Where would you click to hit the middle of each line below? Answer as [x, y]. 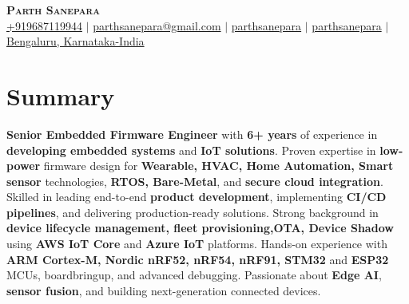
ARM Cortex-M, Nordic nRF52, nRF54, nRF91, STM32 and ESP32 [198, 259]
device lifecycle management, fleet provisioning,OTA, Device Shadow [200, 228]
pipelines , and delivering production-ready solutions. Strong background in [193, 212]
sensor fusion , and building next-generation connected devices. [164, 290]
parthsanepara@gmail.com [157, 25]
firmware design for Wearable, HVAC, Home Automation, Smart [218, 166]
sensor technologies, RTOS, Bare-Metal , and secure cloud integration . [195, 181]
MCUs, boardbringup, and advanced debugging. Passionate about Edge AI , [194, 275]
